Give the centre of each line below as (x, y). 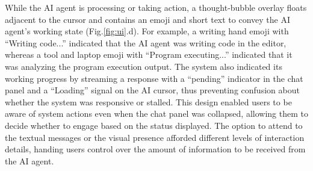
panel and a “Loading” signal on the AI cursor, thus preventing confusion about (152, 90)
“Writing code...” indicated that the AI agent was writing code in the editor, (146, 42)
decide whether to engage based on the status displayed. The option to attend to (154, 125)
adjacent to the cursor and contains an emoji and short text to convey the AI (147, 19)
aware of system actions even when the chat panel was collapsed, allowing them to (156, 113)
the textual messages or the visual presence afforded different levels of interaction (155, 137)
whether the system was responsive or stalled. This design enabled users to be (148, 101)
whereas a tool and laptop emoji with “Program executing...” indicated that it (149, 54)
